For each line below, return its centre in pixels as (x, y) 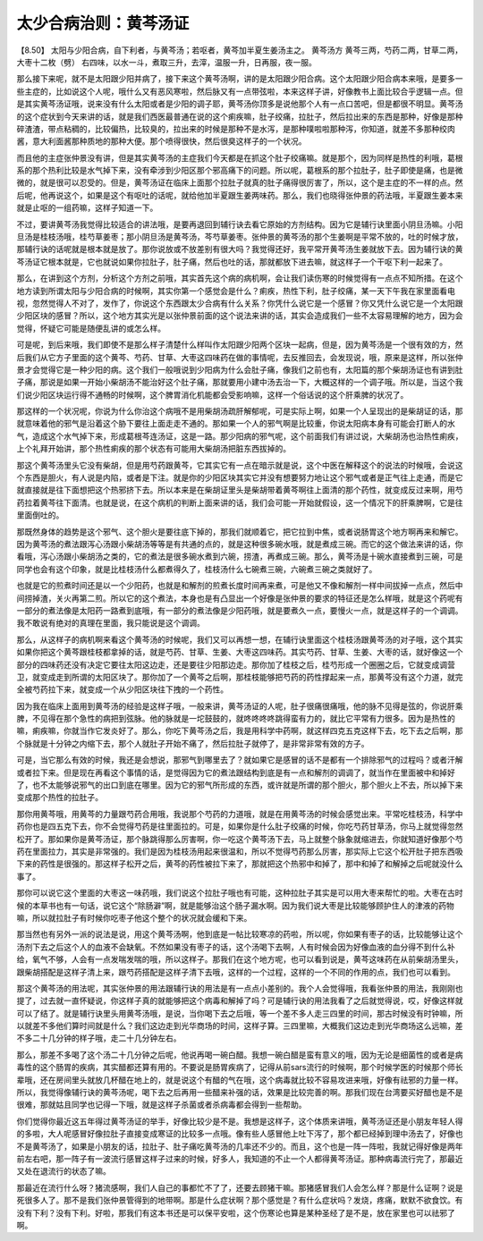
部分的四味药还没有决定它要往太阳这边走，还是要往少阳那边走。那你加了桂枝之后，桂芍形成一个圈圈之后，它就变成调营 (236, 664)
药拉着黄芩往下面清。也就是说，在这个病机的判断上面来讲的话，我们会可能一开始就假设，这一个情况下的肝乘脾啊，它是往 (240, 502)
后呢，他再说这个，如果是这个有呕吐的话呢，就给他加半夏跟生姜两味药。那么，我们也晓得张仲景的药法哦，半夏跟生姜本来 (240, 195)
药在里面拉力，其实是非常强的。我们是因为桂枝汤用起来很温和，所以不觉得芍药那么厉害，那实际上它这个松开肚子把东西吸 (240, 851)
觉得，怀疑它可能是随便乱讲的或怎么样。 (91, 328)
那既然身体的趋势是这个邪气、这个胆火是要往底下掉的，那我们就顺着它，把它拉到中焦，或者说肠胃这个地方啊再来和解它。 (240, 531)
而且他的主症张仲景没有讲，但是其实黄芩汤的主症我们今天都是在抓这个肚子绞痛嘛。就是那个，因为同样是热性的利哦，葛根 (240, 157)
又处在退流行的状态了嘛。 (64, 1171)
